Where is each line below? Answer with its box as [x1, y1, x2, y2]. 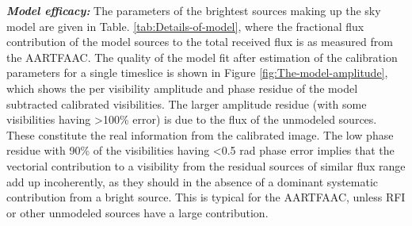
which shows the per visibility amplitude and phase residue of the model [6, 79, 358, 96]
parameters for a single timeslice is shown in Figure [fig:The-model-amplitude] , [6, 64, 388, 81]
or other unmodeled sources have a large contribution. [6, 204, 269, 220]
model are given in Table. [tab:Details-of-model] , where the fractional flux [6, 17, 364, 34]
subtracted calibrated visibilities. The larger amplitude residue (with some [6, 95, 367, 112]
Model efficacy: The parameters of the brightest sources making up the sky [6, 2, 381, 18]
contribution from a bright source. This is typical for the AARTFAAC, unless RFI [6, 189, 406, 205]
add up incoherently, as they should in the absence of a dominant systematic [6, 173, 379, 190]
